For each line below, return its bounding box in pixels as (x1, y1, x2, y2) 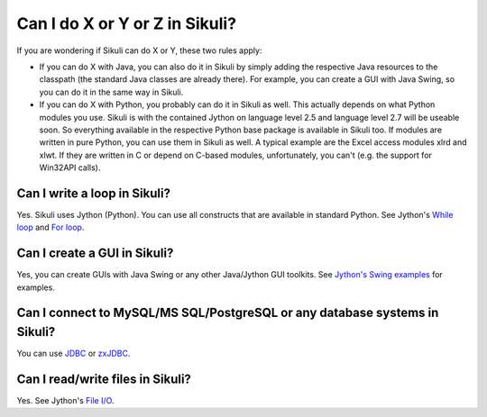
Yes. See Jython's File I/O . (16, 395, 115, 406)
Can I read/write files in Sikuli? (16, 371, 191, 386)
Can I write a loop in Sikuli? (16, 186, 171, 201)
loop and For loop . (16, 222, 85, 233)
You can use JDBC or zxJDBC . (16, 348, 131, 359)
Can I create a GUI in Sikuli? (16, 246, 174, 261)
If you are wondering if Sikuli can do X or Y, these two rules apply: (16, 45, 262, 56)
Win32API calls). (39, 162, 101, 173)
